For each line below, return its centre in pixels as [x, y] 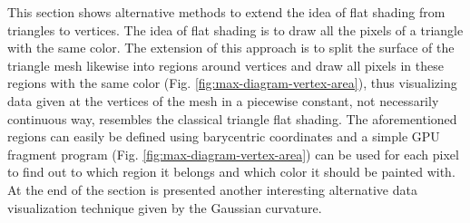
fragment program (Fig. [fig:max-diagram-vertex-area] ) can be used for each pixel [233, 154]
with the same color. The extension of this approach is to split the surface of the [231, 48]
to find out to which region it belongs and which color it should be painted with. [231, 172]
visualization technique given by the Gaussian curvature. [165, 207]
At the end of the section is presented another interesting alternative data [212, 189]
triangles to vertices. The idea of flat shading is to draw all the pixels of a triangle [235, 29]
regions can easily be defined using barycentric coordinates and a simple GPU [224, 136]
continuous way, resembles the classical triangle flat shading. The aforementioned [232, 118]
